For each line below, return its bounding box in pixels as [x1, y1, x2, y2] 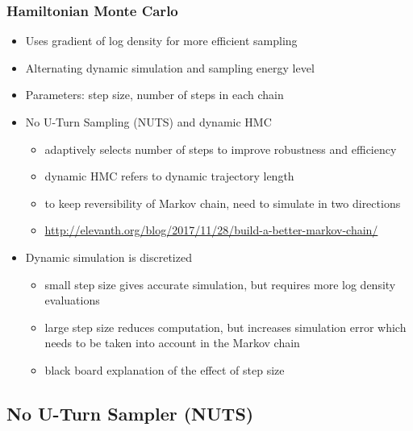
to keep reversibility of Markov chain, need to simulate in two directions [44, 194, 401, 211]
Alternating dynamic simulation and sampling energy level [25, 59, 315, 76]
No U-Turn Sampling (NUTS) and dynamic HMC [25, 114, 272, 130]
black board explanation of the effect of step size [44, 361, 285, 378]
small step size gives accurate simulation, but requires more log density [44, 276, 396, 292]
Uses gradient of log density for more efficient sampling [25, 32, 298, 49]
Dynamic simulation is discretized [25, 248, 192, 265]
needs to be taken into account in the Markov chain [44, 334, 300, 351]
